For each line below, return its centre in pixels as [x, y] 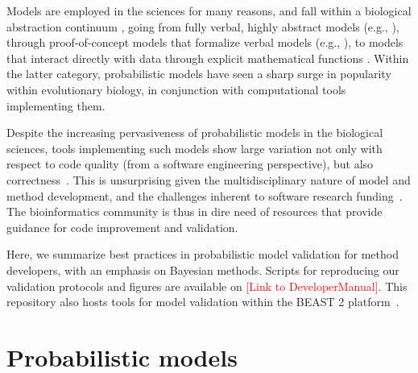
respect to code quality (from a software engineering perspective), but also [190, 164]
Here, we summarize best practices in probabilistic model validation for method [203, 254]
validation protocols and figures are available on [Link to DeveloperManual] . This [207, 286]
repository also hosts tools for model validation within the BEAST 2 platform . [203, 302]
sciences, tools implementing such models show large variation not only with [195, 148]
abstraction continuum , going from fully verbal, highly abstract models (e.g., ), [203, 26]
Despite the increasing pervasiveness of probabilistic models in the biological [195, 133]
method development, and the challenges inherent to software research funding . [205, 195]
